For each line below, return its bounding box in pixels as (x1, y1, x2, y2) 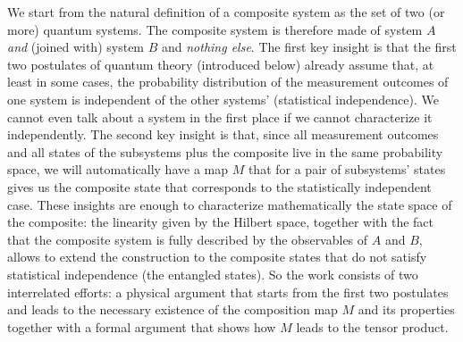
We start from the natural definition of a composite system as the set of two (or (7, 3, 445, 21)
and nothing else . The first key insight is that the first (161, 38, 457, 56)
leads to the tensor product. (296, 317, 449, 336)
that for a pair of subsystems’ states (248, 160, 446, 179)
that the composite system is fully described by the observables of (7, 229, 368, 248)
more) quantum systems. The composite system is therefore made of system (7, 20, 423, 38)
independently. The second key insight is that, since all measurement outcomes (7, 125, 439, 144)
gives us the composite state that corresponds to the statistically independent (7, 177, 432, 196)
